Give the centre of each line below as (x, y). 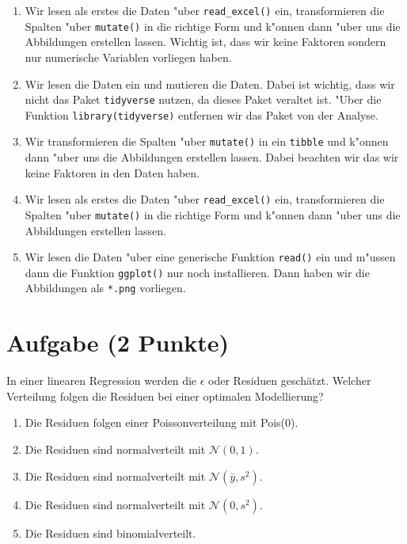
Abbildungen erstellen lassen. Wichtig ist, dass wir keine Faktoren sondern (205, 42)
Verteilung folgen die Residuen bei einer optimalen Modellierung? (165, 396)
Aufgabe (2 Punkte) (118, 342)
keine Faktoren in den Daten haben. (112, 172)
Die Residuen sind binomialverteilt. (110, 533)
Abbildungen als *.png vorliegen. (105, 288)
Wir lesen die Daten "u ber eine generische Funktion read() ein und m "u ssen (210, 257)
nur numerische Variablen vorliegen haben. (128, 57)
